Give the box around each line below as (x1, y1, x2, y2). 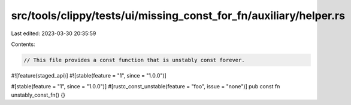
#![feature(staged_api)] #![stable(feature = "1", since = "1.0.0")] (11, 72, 167, 79)
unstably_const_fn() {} (11, 91, 66, 98)
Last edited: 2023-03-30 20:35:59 (11, 30, 96, 37)
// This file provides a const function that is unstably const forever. (23, 57, 245, 63)
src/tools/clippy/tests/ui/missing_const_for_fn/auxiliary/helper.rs (11, 9, 346, 22)
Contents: (11, 41, 35, 48)
